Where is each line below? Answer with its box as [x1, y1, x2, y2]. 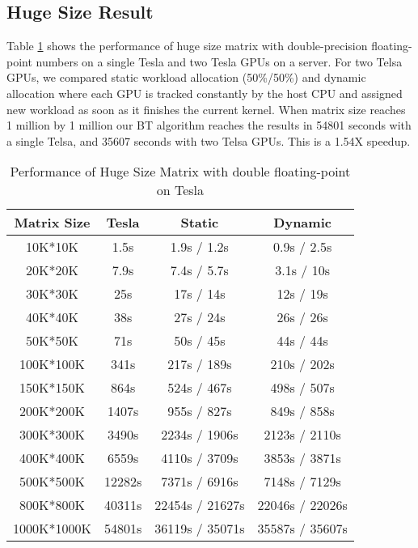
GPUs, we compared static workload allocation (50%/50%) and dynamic [6, 69, 366, 86]
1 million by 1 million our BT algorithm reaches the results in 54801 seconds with [6, 117, 412, 134]
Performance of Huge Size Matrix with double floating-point [10, 162, 351, 181]
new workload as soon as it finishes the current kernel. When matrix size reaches [6, 100, 406, 117]
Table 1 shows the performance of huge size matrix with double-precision [6, 37, 368, 54]
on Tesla [156, 181, 205, 200]
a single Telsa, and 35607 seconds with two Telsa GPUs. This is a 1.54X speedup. [6, 132, 411, 149]
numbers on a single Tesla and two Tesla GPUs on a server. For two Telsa [36, 53, 403, 70]
